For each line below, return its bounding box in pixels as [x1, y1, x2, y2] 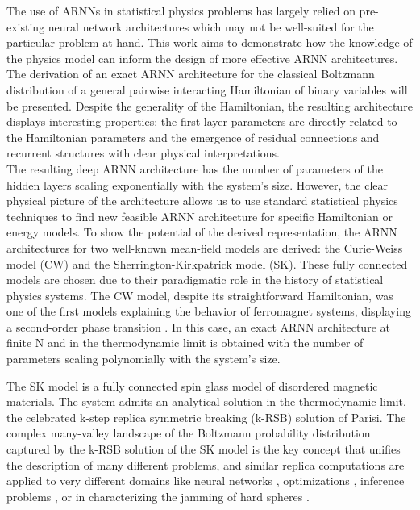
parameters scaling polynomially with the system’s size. [6, 350, 281, 367]
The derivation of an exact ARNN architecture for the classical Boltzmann [6, 65, 375, 82]
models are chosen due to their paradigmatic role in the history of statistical [6, 271, 384, 288]
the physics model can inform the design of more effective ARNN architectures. [6, 49, 398, 66]
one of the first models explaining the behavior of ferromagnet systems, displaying [6, 303, 411, 320]
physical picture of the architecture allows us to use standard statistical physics [6, 192, 398, 209]
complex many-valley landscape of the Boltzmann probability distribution [6, 424, 371, 441]
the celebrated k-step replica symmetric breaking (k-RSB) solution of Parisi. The [6, 408, 406, 425]
